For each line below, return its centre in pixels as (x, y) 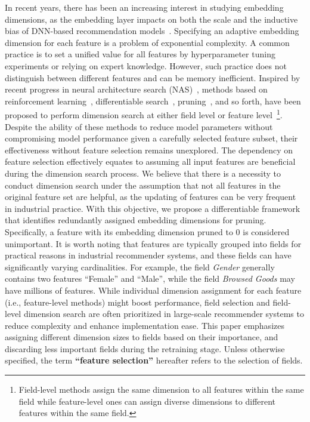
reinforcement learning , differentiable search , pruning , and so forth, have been (153, 101)
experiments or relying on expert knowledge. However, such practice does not (146, 65)
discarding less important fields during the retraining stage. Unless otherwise (145, 348)
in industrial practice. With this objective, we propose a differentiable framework (153, 208)
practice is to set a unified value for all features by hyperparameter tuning (140, 54)
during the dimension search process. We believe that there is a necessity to (143, 173)
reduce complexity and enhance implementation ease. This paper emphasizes (145, 325)
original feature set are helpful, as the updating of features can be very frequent (151, 197)
